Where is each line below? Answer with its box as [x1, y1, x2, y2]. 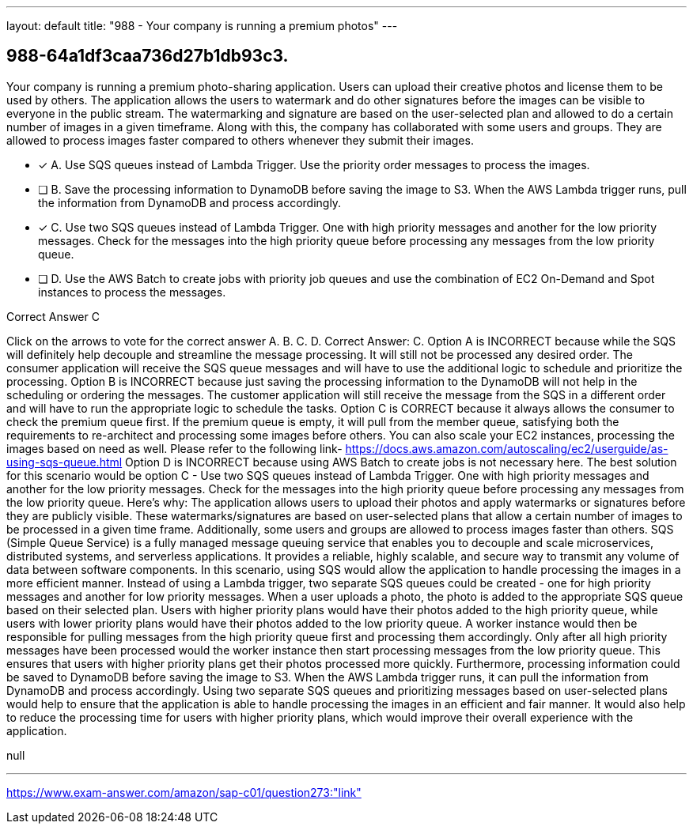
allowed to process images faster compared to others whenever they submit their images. [6, 133, 474, 147]
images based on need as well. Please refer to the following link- [6, 441, 343, 455]
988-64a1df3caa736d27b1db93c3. [6, 46, 289, 66]
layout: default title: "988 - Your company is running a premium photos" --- [6, 19, 398, 32]
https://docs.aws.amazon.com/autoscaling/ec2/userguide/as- [345, 441, 668, 455]
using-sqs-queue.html [6, 455, 123, 469]
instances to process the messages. [38, 285, 226, 299]
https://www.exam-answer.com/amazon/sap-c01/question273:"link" [6, 785, 362, 799]
